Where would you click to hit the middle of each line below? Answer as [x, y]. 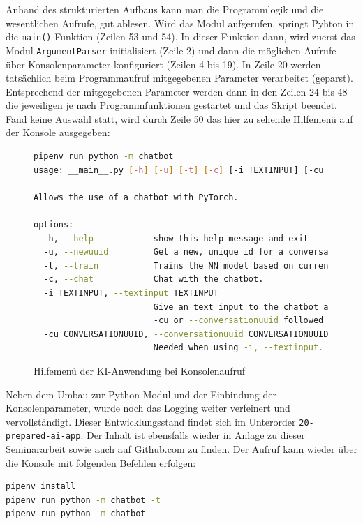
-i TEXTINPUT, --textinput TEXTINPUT [131, 293]
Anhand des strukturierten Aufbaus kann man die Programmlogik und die [165, 9]
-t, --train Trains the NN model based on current [188, 265]
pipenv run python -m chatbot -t [83, 500]
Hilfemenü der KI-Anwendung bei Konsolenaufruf [140, 370]
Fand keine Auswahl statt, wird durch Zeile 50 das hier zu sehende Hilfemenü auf [179, 118]
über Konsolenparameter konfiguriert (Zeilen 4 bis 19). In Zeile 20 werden [163, 64]
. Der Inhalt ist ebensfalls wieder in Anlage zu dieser [193, 435]
